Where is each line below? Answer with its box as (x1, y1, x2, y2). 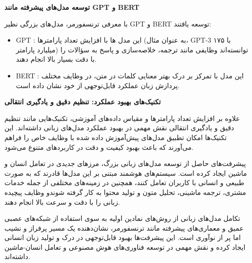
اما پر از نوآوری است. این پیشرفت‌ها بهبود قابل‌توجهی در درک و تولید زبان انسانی (4, 232, 241, 242)
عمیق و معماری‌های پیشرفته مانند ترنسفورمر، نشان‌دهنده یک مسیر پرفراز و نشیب (4, 222, 244, 233)
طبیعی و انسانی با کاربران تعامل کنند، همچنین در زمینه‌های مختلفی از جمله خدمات (4, 177, 245, 188)
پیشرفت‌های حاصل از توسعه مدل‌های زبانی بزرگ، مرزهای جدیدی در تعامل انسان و (4, 158, 246, 168)
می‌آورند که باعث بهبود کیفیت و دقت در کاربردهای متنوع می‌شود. (4, 142, 194, 152)
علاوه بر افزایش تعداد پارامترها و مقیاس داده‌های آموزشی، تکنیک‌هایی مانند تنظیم (4, 113, 240, 123)
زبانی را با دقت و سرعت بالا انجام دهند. (4, 196, 120, 207)
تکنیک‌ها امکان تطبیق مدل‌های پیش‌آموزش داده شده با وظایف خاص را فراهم (4, 132, 227, 142)
